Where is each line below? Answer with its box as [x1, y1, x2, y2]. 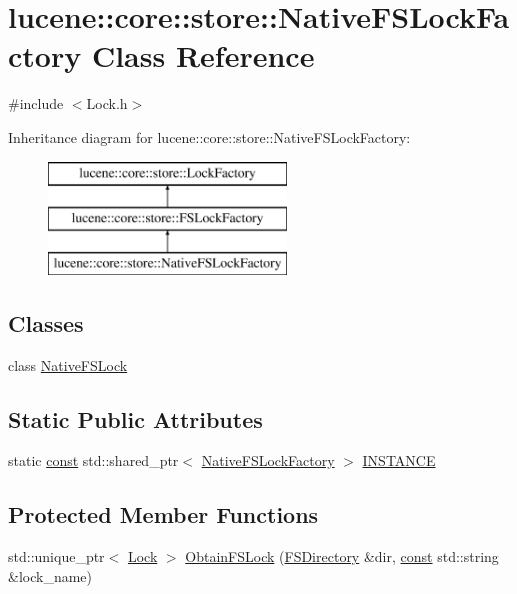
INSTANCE [362, 450, 436, 471]
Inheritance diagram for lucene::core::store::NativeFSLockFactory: [8, 126, 411, 147]
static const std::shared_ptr [8, 450, 179, 471]
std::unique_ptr [8, 546, 105, 567]
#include [8, 93, 64, 114]
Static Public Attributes [8, 403, 263, 434]
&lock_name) [8, 565, 92, 586]
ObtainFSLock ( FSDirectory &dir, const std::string [185, 546, 499, 567]
